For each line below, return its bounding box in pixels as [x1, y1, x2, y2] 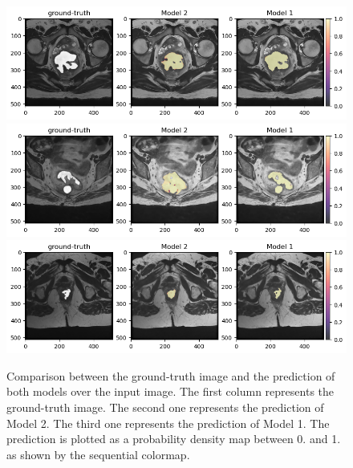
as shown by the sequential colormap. [6, 446, 190, 462]
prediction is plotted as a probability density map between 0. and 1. [6, 430, 341, 447]
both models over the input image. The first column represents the [6, 383, 335, 400]
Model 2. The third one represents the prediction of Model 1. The [6, 414, 330, 431]
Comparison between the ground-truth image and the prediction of [6, 367, 335, 384]
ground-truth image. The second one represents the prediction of [6, 398, 324, 415]
